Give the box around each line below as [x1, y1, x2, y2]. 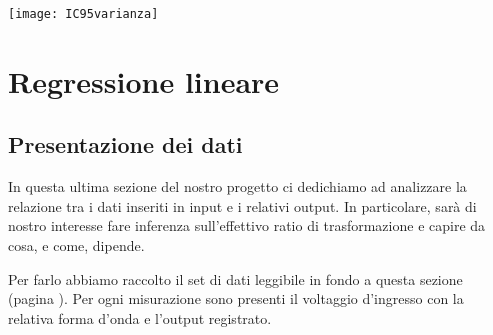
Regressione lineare [8, 60, 280, 101]
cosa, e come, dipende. [8, 235, 145, 256]
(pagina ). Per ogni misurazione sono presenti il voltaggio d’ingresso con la [8, 288, 464, 309]
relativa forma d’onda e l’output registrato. [8, 307, 272, 328]
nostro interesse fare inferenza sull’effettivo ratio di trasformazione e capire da [8, 215, 486, 236]
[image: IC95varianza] [8, 7, 159, 21]
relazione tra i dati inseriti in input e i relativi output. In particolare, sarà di [8, 195, 477, 216]
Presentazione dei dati [8, 129, 243, 160]
